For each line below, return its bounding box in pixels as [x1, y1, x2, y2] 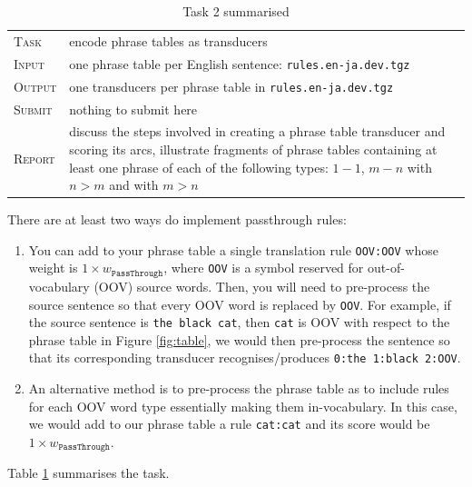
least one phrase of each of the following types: [69, 157, 329, 176]
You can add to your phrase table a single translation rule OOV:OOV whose [28, 240, 438, 259]
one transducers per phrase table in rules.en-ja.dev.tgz [69, 76, 394, 95]
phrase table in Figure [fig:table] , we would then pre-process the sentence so [28, 330, 450, 349]
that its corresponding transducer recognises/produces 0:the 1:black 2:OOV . [28, 348, 461, 367]
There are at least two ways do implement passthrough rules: [7, 210, 347, 229]
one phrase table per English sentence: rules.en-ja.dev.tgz [69, 54, 410, 73]
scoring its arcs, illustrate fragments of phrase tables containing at [69, 139, 438, 158]
